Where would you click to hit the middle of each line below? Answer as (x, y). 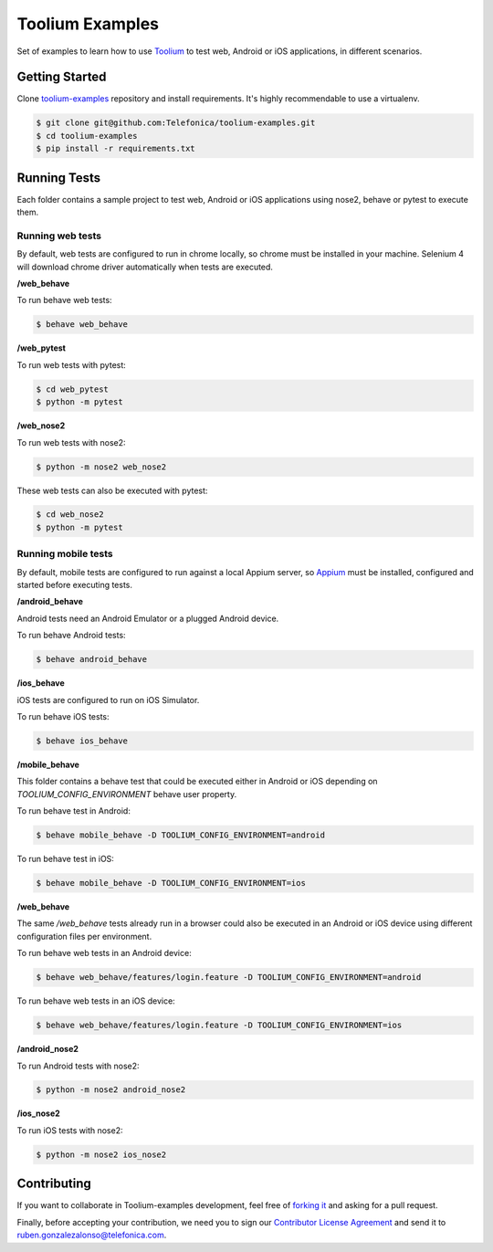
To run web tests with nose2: (72, 442)
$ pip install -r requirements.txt (115, 149)
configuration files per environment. (84, 936)
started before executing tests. (74, 585)
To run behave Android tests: (72, 636)
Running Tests (58, 178)
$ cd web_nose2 (70, 515)
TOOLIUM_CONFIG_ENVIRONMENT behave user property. (127, 794)
